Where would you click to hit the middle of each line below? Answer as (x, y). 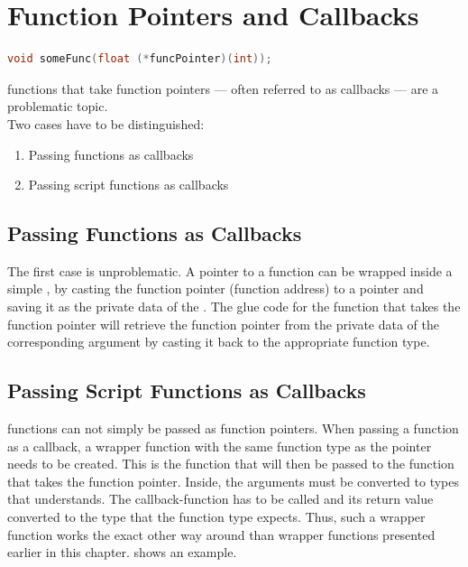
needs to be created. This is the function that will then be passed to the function (231, 464)
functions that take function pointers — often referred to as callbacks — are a (223, 88)
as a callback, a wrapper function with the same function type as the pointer (220, 446)
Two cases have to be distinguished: (106, 123)
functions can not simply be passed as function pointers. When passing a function (233, 428)
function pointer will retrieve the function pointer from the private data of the (224, 324)
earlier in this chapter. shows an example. (122, 552)
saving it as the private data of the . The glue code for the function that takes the (234, 307)
